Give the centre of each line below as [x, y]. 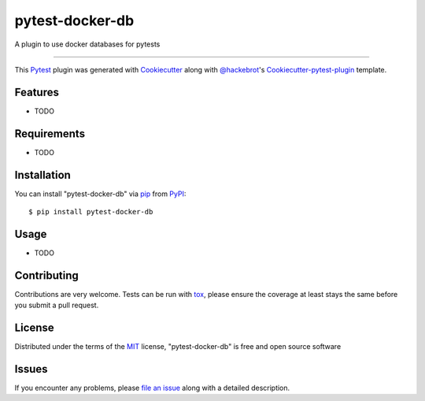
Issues [31, 369]
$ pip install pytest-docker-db [91, 212]
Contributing [46, 275]
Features [37, 92]
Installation [42, 175]
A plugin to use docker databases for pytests [87, 44]
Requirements [50, 134]
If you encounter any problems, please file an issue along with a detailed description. [152, 388]
